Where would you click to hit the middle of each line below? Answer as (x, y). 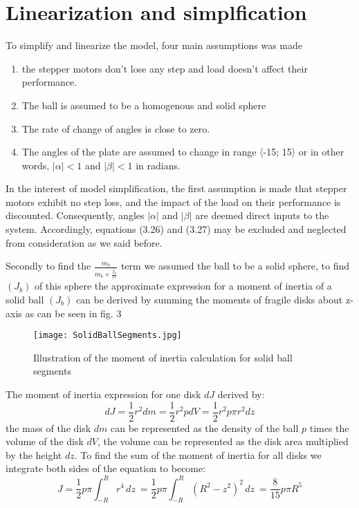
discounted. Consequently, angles (75, 215)
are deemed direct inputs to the (262, 215)
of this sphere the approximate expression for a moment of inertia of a (183, 286)
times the (329, 427)
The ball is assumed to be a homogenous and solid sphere (144, 105)
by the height (34, 454)
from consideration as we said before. (84, 242)
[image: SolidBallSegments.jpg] (108, 336)
